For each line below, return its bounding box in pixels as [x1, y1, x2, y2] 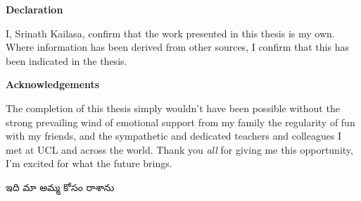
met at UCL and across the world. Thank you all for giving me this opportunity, [6, 142, 353, 157]
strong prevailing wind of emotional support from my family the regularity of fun [6, 114, 355, 129]
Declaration [6, 2, 63, 16]
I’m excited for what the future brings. [6, 156, 172, 171]
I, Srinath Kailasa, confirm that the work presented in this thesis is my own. [6, 25, 335, 40]
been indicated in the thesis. [6, 53, 127, 68]
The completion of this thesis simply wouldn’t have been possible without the [6, 100, 340, 115]
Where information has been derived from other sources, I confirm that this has [6, 39, 349, 54]
